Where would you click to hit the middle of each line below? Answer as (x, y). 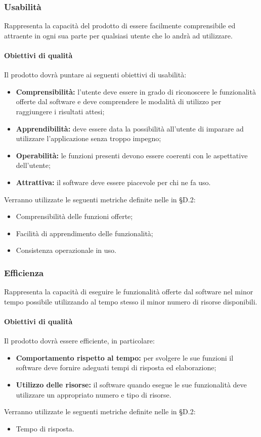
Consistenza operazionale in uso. (66, 250)
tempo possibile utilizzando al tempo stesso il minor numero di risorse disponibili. (131, 301)
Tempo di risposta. (45, 428)
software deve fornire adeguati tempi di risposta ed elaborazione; (116, 367)
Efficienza (24, 272)
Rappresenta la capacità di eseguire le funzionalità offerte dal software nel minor (129, 292)
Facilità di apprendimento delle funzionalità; (84, 233)
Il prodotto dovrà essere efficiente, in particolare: (79, 341)
